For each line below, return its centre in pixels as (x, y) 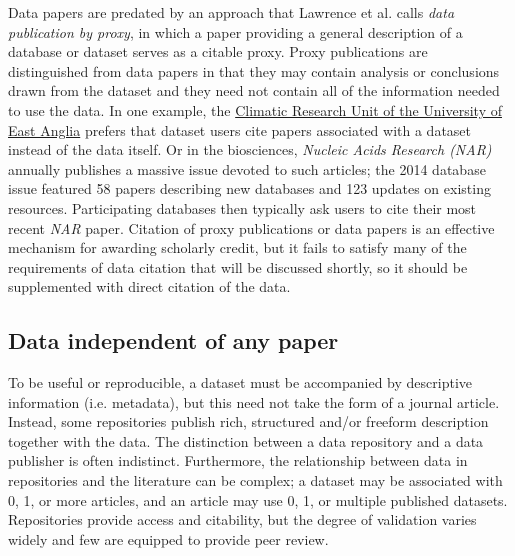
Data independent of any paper (173, 340)
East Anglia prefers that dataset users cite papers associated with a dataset (240, 129)
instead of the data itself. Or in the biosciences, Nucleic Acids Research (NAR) (250, 149)
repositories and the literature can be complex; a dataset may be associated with (255, 480)
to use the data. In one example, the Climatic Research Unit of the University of (255, 109)
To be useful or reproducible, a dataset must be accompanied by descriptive (240, 382)
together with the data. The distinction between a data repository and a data (246, 440)
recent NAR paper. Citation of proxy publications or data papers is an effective (251, 227)
